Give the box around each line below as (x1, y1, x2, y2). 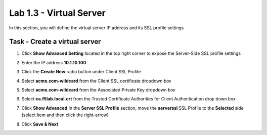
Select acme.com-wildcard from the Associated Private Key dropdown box (21, 87, 176, 93)
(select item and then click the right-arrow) (21, 112, 109, 118)
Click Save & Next (21, 121, 59, 127)
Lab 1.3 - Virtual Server (9, 7, 106, 18)
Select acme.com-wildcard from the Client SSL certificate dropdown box (21, 78, 172, 84)
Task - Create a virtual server (9, 38, 101, 46)
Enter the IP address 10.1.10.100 (21, 59, 87, 65)
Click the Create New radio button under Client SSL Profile (21, 69, 141, 75)
